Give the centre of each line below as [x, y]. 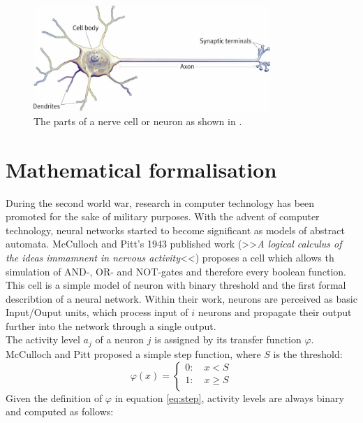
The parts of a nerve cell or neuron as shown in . [138, 121]
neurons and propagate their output [275, 312]
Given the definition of [54, 397]
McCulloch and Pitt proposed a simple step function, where [133, 353]
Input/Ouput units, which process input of [97, 312]
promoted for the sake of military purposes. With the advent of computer [163, 216]
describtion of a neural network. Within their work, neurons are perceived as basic [181, 298]
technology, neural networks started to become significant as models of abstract [175, 230]
